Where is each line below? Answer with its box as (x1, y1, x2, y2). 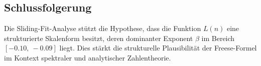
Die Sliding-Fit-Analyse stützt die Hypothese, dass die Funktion (4, 23, 201, 33)
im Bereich (201, 32, 235, 43)
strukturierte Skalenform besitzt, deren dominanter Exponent (4, 32, 193, 43)
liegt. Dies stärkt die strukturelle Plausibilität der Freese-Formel (59, 42, 257, 53)
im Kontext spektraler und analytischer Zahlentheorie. (4, 52, 171, 62)
